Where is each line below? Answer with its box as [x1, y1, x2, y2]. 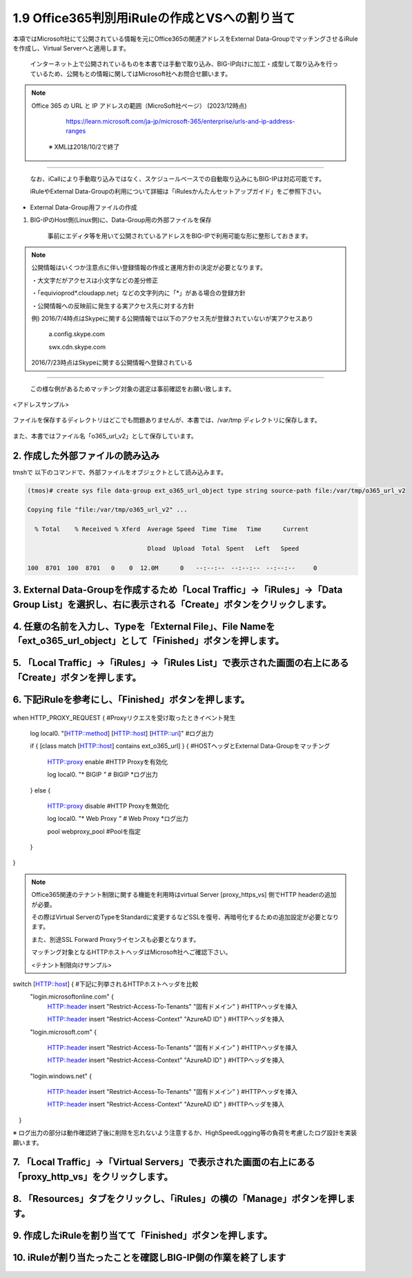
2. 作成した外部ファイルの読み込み [12, 450, 160, 461]
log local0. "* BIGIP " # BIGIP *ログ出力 [47, 770, 158, 779]
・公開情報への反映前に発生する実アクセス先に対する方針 [31, 302, 195, 310]
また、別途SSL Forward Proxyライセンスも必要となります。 [31, 935, 200, 943]
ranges [66, 127, 86, 135]
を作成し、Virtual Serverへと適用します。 [12, 44, 130, 52]
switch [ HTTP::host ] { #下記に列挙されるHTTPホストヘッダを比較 [12, 979, 199, 988]
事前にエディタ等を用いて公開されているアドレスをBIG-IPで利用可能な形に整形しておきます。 [47, 232, 312, 240]
